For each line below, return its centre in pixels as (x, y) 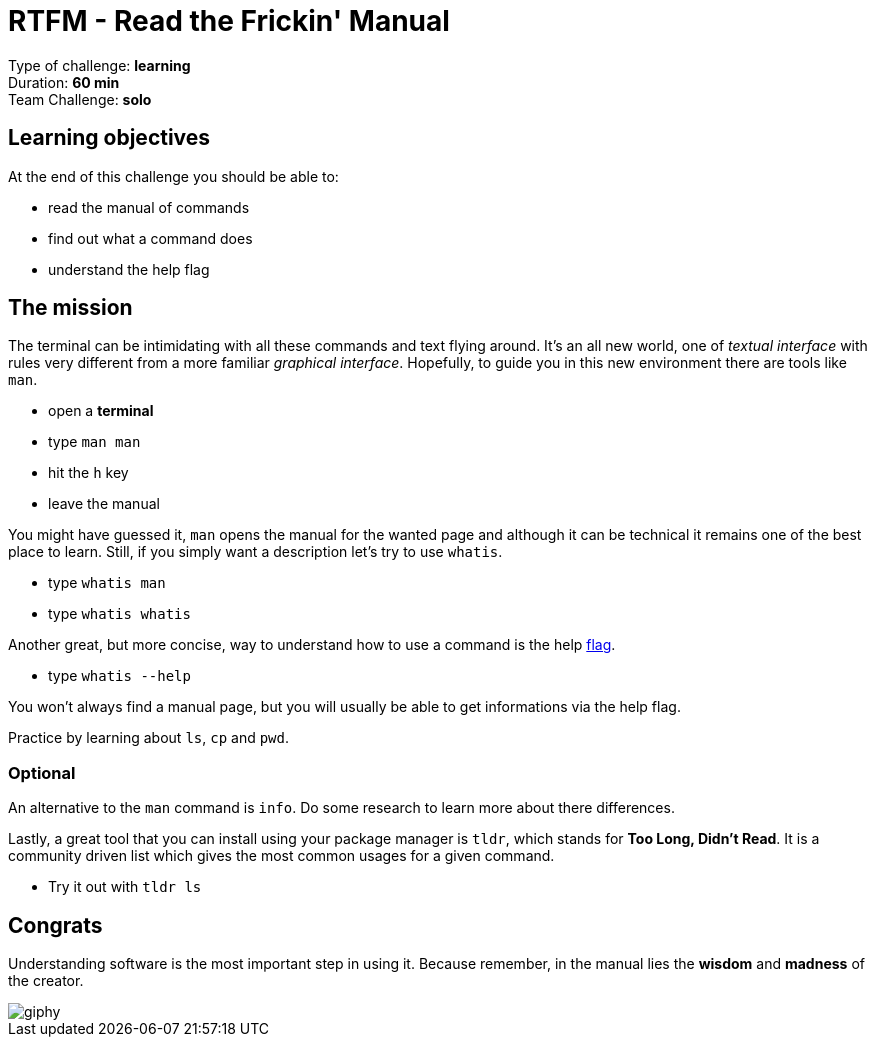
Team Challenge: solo (80, 99)
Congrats (55, 925)
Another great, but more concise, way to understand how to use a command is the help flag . (312, 645)
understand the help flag (129, 269)
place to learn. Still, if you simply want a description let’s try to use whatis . (255, 552)
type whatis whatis (119, 614)
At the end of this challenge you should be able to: (173, 176)
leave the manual (104, 504)
